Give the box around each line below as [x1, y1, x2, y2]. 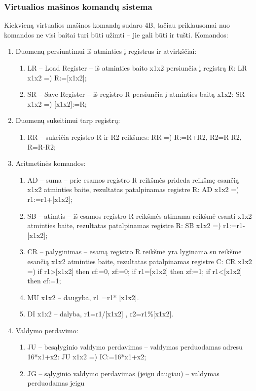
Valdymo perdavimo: [15, 325, 78, 335]
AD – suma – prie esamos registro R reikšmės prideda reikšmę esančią [27, 174, 239, 185]
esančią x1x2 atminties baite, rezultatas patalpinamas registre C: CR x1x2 [27, 256, 252, 266]
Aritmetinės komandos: [15, 158, 86, 168]
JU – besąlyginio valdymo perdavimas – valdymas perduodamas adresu [27, 342, 243, 352]
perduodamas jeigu [27, 378, 85, 388]
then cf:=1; [27, 275, 61, 286]
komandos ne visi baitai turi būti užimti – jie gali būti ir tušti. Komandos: [4, 29, 228, 39]
